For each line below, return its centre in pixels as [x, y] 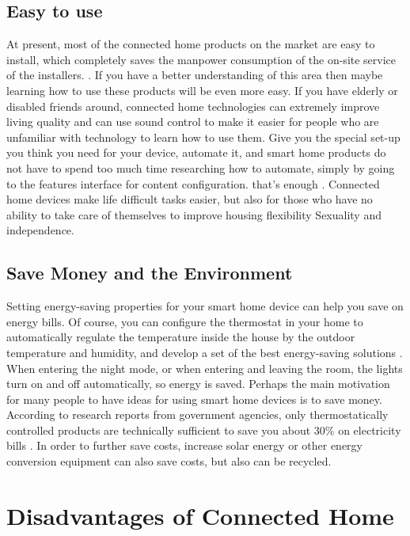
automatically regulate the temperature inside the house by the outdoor [181, 337]
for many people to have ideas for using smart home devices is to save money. [194, 399]
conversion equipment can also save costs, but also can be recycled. [169, 461]
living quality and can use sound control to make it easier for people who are [193, 122]
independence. [40, 230]
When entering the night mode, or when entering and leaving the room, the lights [205, 368]
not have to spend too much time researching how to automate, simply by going [201, 167]
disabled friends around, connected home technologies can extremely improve [193, 106]
